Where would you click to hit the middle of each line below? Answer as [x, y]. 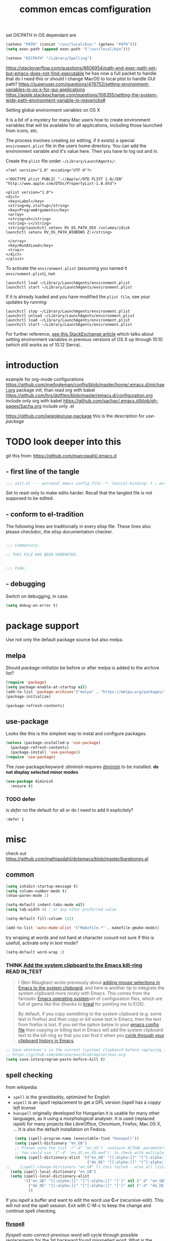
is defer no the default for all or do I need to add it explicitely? [70, 810]
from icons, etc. [22, 131]
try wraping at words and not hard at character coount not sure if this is [80, 937]
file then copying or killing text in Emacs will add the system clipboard [91, 1030]
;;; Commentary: [23, 546]
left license [24, 1108]
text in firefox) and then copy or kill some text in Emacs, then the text [90, 1019]
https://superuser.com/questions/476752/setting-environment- [84, 84]
